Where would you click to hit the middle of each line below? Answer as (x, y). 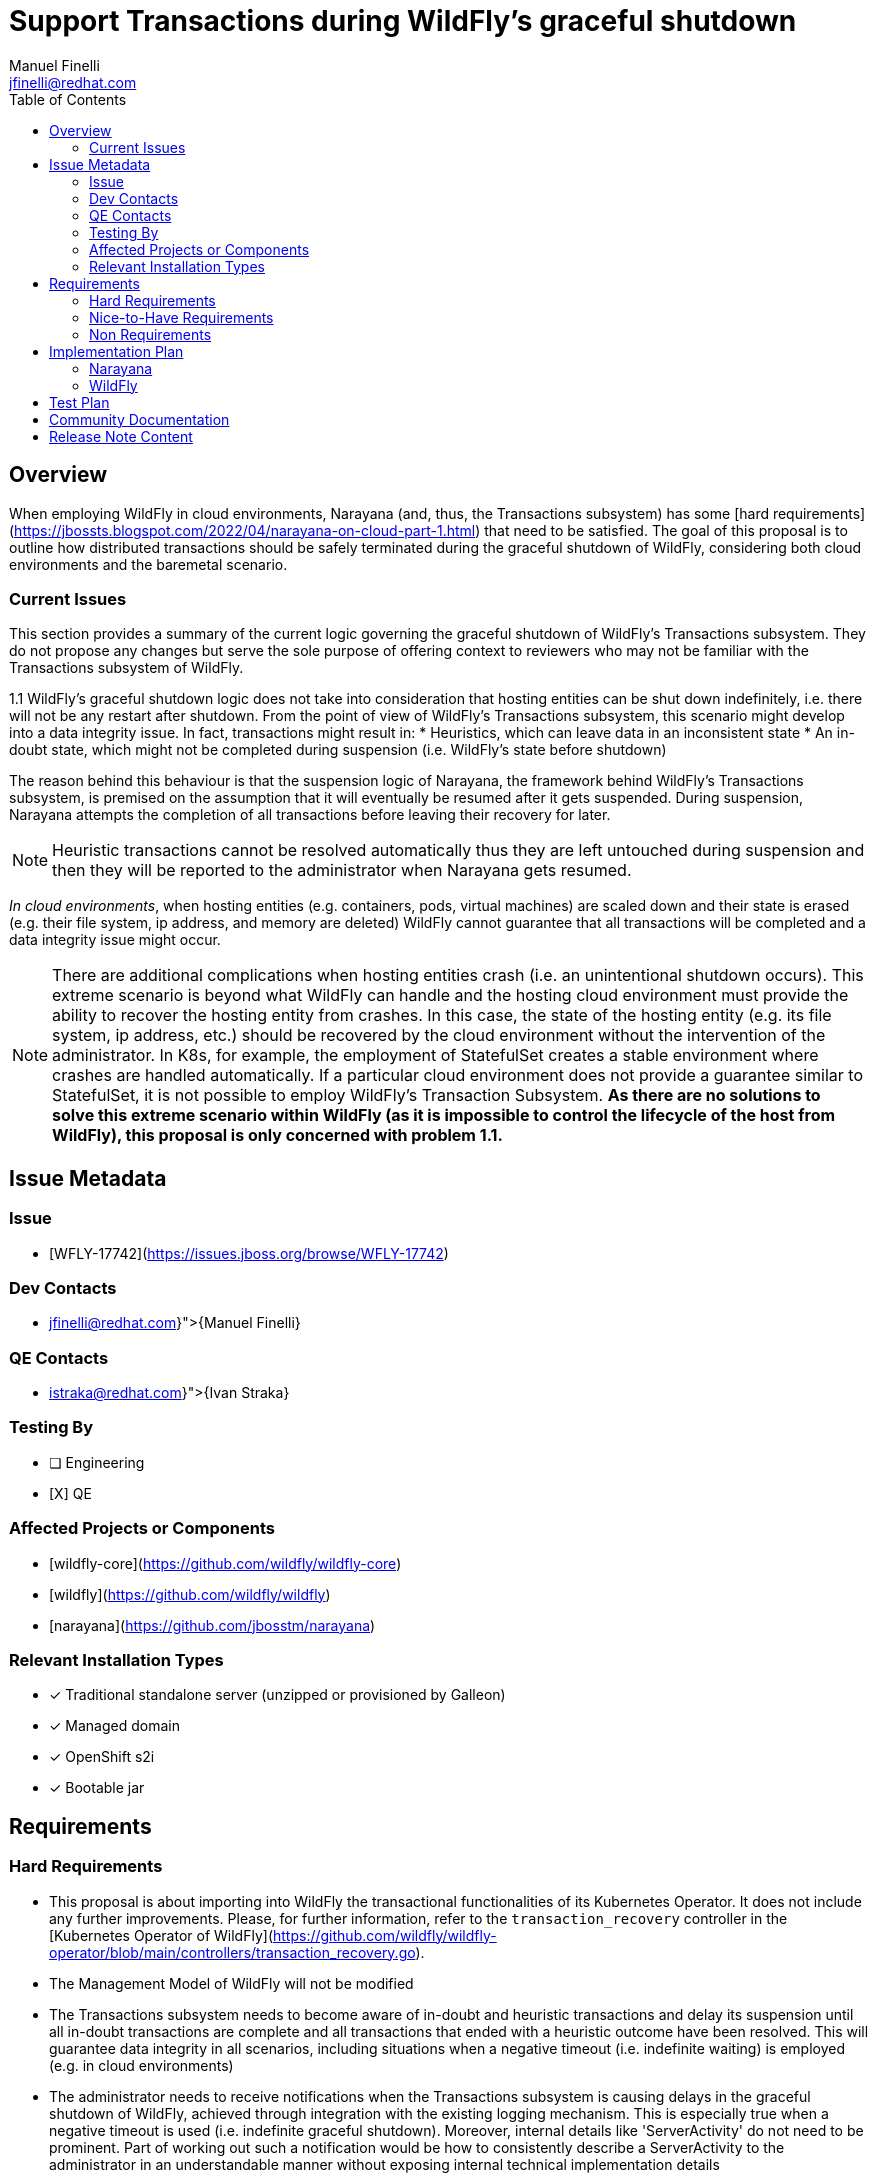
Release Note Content (121, 436)
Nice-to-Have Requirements (181, 317)
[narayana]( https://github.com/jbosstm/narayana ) (212, 1625)
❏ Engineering (97, 1462)
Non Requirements (150, 334)
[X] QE (70, 1493)
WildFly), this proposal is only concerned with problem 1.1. (277, 1135)
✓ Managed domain (114, 1726)
